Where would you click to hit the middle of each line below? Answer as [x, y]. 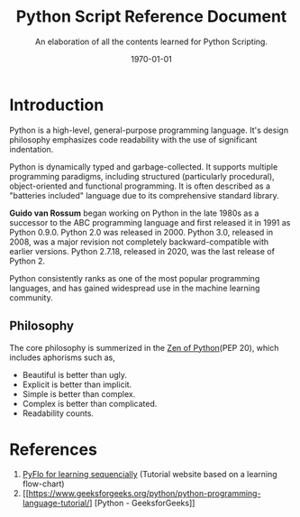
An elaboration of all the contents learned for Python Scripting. [151, 42]
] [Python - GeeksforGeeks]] [142, 503]
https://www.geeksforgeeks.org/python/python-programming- [145, 494]
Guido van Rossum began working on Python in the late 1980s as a [134, 213]
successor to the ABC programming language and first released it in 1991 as [150, 222]
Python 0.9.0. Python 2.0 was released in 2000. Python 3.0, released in [141, 232]
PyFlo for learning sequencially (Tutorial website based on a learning [150, 475]
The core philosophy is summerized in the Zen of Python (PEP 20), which [144, 347]
